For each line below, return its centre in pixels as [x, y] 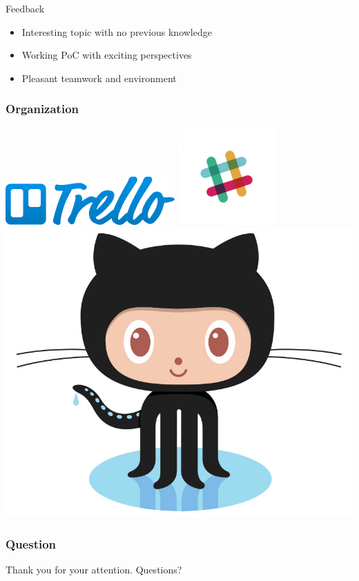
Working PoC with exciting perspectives [107, 55]
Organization [42, 109]
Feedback [25, 8]
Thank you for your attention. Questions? [94, 569]
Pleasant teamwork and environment [99, 78]
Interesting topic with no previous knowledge [117, 31]
